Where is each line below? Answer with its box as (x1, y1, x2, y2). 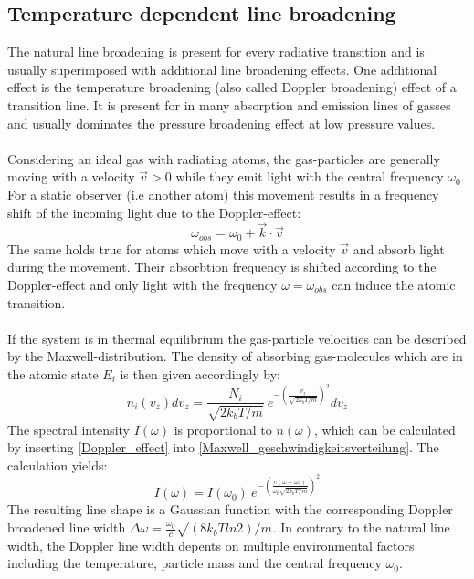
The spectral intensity (7, 419, 130, 439)
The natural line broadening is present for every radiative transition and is (7, 42, 425, 61)
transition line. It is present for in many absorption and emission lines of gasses (7, 95, 451, 114)
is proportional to (174, 419, 272, 439)
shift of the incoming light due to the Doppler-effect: (7, 202, 301, 222)
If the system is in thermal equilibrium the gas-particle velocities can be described (7, 328, 467, 347)
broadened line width (7, 518, 126, 537)
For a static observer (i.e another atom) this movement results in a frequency (7, 184, 439, 203)
